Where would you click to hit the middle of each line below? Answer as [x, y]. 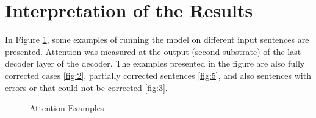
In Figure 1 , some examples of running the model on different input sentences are [157, 39]
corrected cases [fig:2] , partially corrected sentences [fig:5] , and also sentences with [158, 75]
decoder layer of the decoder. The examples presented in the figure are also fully [155, 63]
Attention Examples [67, 108]
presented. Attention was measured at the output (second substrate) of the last [153, 51]
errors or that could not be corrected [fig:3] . [86, 87]
